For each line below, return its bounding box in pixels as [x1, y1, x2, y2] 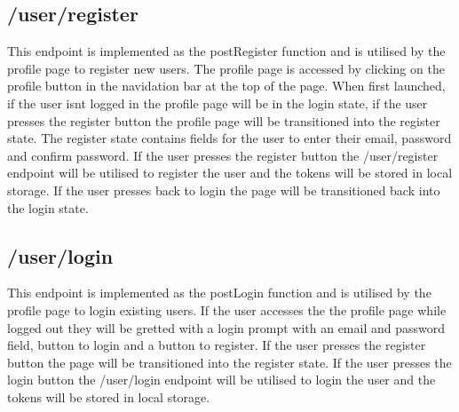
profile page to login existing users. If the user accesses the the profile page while [7, 300, 447, 319]
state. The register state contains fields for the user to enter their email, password [7, 129, 452, 147]
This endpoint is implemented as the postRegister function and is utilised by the [7, 42, 446, 60]
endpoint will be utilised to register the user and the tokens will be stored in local [7, 163, 453, 182]
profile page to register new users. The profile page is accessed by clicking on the [7, 59, 445, 77]
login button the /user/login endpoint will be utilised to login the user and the [7, 370, 436, 389]
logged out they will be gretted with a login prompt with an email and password [7, 318, 446, 337]
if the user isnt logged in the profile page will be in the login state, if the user [7, 93, 428, 112]
